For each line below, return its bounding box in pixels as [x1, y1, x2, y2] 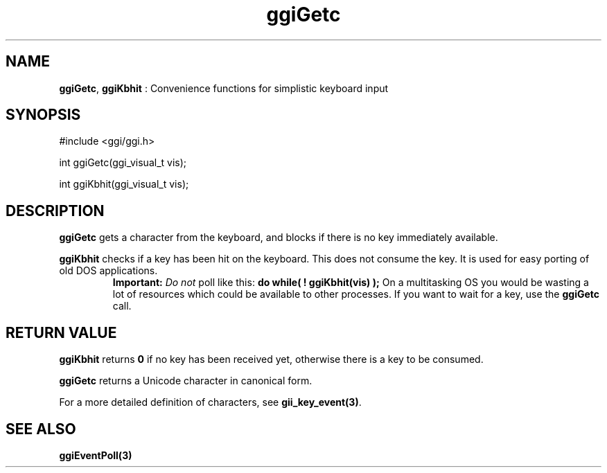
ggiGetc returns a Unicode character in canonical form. [59, 375, 313, 387]
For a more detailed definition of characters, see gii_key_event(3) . [59, 396, 362, 409]
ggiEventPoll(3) [59, 449, 132, 461]
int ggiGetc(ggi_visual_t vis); [59, 157, 187, 169]
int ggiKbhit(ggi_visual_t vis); [59, 178, 189, 190]
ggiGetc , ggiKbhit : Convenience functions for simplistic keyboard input [59, 82, 389, 94]
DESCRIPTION [6, 202, 105, 220]
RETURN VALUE [6, 323, 117, 341]
